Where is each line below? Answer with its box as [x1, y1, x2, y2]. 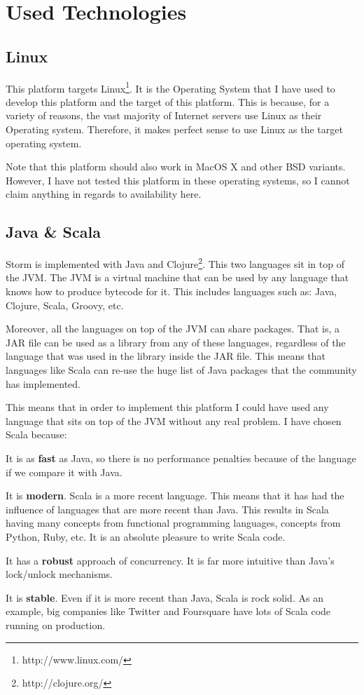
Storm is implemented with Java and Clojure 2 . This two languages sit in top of [6, 255, 344, 271]
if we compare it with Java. [6, 464, 122, 479]
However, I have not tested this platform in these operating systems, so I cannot [6, 173, 350, 187]
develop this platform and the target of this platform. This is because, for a [6, 94, 330, 109]
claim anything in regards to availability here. [6, 187, 202, 201]
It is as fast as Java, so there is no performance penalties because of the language [6, 450, 356, 465]
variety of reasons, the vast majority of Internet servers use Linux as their [6, 108, 322, 123]
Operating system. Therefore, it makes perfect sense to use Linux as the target [6, 122, 343, 137]
